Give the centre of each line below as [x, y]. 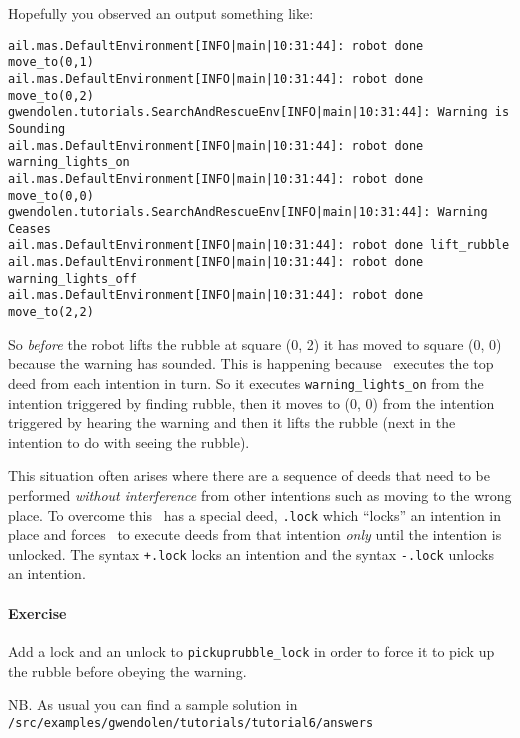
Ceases [29, 228]
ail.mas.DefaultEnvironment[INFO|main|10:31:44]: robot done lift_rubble [259, 245]
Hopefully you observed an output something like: [161, 13]
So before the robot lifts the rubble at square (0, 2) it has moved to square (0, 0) [255, 343]
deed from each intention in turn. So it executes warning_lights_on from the [246, 382]
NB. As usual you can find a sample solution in [153, 704]
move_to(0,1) [51, 62]
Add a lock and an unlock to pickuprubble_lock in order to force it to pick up [251, 650]
